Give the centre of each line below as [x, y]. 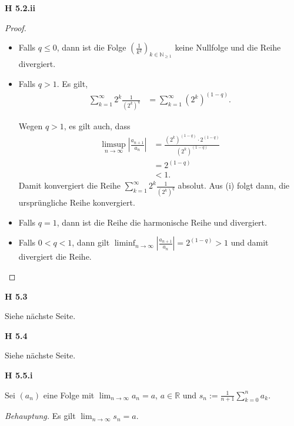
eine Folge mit [69, 395]
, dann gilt [91, 242]
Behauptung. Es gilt [40, 416]
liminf [125, 244]
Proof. [16, 27]
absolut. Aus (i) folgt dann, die [234, 185]
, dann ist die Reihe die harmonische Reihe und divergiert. [162, 222]
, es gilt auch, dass [97, 125]
